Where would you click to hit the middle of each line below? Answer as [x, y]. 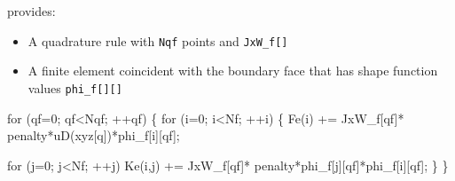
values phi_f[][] [75, 87]
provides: [31, 11]
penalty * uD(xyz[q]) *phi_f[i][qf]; [94, 135]
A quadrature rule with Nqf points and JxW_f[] [158, 40]
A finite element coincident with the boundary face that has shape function [233, 71]
